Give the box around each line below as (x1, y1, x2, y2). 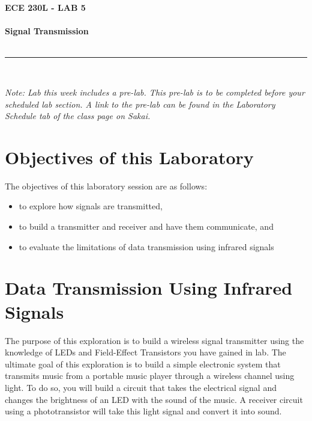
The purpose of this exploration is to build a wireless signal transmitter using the (5, 334, 304, 346)
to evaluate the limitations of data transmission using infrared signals (19, 240, 274, 253)
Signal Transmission (5, 25, 89, 37)
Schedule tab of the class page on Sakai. (5, 109, 151, 122)
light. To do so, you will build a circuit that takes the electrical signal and (5, 381, 277, 393)
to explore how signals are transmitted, (19, 200, 163, 212)
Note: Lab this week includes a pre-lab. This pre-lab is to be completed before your (5, 85, 305, 98)
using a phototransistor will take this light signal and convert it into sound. (5, 405, 282, 417)
